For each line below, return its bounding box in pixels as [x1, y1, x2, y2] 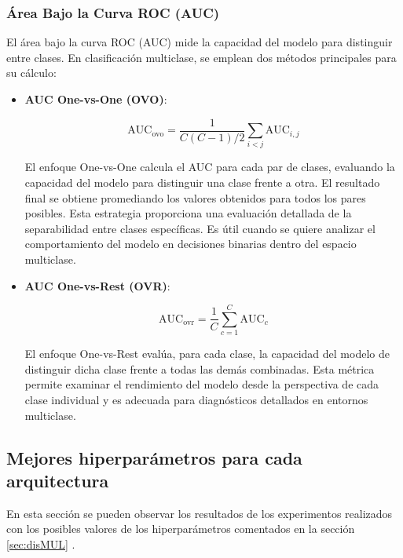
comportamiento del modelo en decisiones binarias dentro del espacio [24, 235, 357, 252]
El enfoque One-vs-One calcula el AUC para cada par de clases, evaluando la [24, 159, 395, 175]
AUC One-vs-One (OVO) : [24, 91, 167, 107]
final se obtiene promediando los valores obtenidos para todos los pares [24, 189, 366, 206]
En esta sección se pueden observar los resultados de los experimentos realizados [6, 505, 393, 521]
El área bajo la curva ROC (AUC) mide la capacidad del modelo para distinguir [6, 34, 393, 50]
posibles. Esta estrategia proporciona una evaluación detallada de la [24, 205, 352, 221]
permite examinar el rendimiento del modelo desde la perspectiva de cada [24, 376, 379, 392]
